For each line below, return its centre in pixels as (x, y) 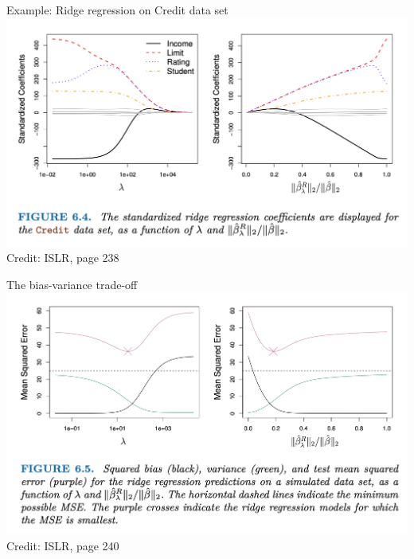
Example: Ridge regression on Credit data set (117, 10)
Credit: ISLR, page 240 (63, 545)
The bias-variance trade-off (72, 284)
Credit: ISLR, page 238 (63, 258)
